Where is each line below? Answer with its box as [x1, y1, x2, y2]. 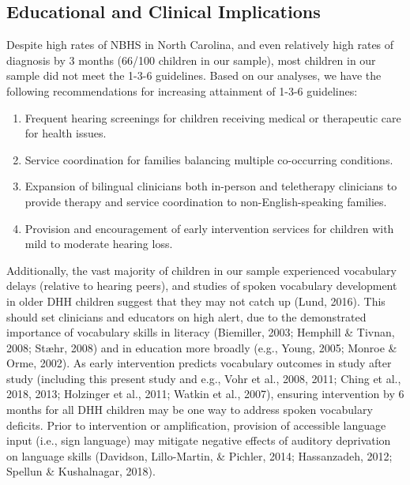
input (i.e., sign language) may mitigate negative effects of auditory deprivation [6, 432, 391, 449]
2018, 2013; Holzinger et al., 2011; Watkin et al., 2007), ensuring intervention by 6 [6, 385, 404, 402]
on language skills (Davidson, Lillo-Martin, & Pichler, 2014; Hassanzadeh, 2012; [6, 447, 393, 464]
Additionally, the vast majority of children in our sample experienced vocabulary [6, 261, 397, 278]
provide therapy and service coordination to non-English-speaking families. [24, 193, 387, 209]
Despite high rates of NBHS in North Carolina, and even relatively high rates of [6, 36, 394, 53]
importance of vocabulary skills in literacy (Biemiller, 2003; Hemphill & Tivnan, [6, 324, 395, 340]
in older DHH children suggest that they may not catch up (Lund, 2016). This [6, 292, 386, 309]
